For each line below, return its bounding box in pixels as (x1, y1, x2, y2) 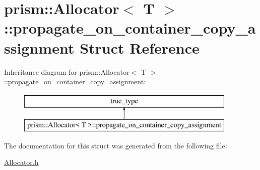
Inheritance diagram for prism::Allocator (4, 66, 129, 77)
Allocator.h (4, 157, 39, 167)
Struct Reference (80, 37, 200, 58)
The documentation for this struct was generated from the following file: (4, 140, 227, 150)
